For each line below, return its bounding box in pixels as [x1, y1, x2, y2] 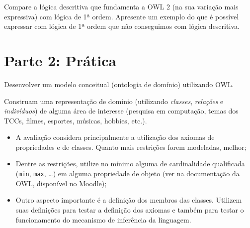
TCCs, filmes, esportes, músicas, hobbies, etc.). [4, 115, 147, 125]
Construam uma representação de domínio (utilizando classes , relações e [4, 96, 224, 106]
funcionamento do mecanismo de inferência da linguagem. [15, 214, 191, 225]
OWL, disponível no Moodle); [15, 178, 107, 188]
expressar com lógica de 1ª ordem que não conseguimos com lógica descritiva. [4, 21, 240, 31]
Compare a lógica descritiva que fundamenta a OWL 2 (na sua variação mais [4, 1, 239, 11]
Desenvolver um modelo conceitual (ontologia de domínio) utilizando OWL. [4, 79, 234, 89]
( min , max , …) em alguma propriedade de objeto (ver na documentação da [15, 168, 240, 179]
